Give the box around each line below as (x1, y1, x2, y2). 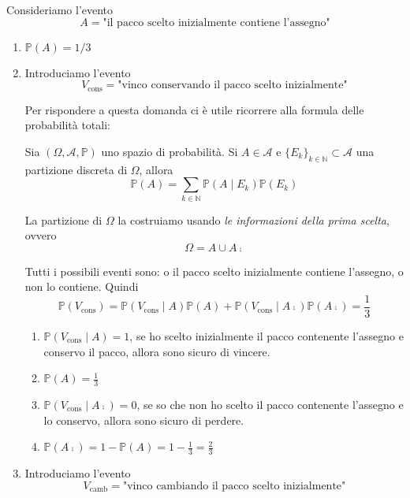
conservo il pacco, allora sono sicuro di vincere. (43, 343, 270, 359)
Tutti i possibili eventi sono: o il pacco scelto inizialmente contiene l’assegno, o (24, 262, 404, 279)
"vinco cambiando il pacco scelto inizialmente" (122, 480, 346, 492)
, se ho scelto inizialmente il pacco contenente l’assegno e (129, 327, 404, 344)
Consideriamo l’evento (6, 2, 114, 17)
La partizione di (24, 211, 102, 228)
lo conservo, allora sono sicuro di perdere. (43, 411, 244, 428)
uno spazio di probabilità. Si (101, 143, 238, 159)
